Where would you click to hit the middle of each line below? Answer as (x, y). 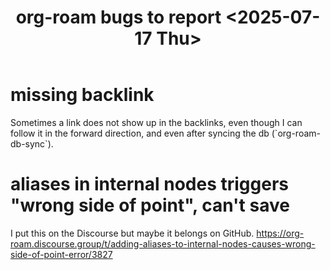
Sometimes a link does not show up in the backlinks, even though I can (156, 122)
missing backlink (82, 95)
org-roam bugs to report (118, 17)
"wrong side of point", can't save (150, 205)
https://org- (280, 233)
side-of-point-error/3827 (61, 254)
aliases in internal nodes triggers (149, 184)
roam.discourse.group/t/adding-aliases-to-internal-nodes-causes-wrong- (163, 243)
